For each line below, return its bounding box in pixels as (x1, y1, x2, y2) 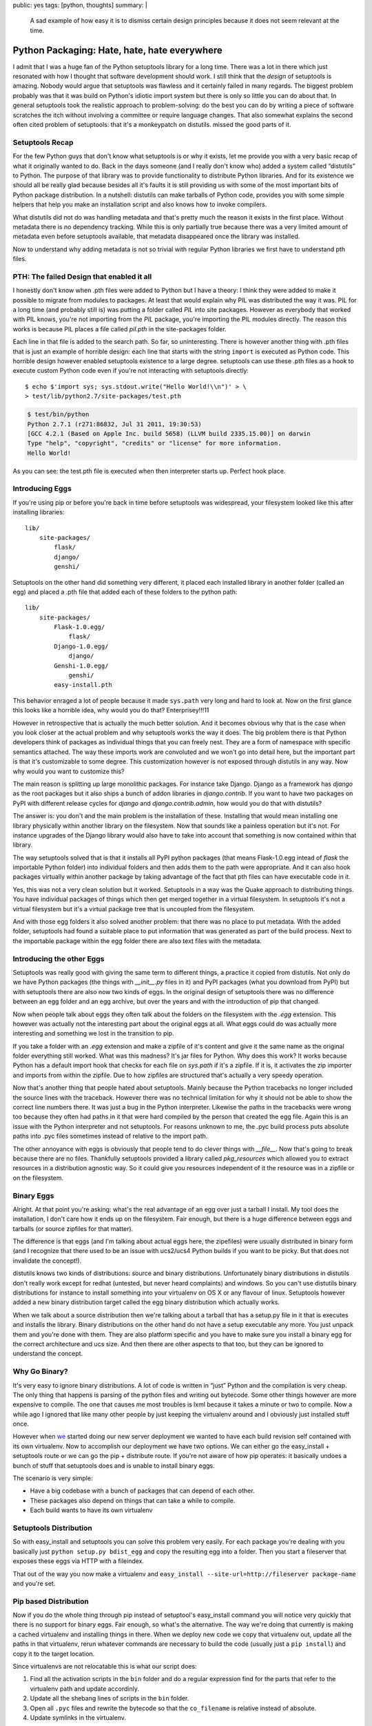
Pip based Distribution (12, 1596, 89, 1606)
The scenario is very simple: (12, 1474, 93, 1482)
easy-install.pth (54, 681, 113, 689)
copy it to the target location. (12, 1649, 95, 1658)
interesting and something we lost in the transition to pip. (12, 1029, 174, 1038)
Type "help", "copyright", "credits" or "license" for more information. (27, 439, 282, 447)
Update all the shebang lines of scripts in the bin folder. (30, 1694, 189, 1703)
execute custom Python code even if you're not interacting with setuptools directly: (12, 367, 249, 375)
